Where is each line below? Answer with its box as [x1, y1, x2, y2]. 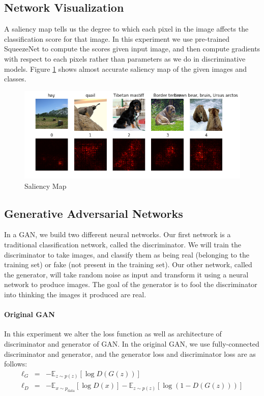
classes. [4, 73, 26, 84]
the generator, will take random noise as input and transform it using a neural [4, 269, 249, 279]
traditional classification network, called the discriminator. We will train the [4, 239, 241, 249]
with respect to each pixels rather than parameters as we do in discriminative [4, 53, 246, 64]
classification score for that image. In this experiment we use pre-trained [4, 33, 230, 44]
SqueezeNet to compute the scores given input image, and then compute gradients [4, 43, 260, 54]
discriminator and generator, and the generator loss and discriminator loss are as [4, 348, 256, 359]
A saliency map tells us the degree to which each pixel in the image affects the [4, 23, 249, 34]
